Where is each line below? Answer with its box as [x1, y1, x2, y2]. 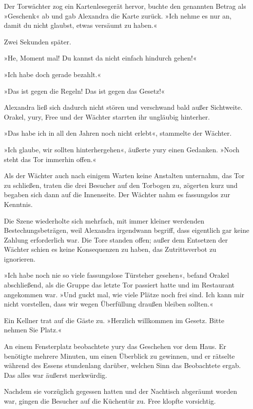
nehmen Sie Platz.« [4, 325, 62, 335]
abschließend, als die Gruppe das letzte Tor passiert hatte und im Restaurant [4, 280, 235, 290]
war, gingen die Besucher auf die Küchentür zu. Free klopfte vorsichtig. [4, 396, 216, 406]
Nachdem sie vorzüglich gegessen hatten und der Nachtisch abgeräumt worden [4, 386, 237, 396]
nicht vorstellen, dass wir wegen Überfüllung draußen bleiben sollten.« [4, 299, 214, 309]
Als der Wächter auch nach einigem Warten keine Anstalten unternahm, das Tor [4, 170, 245, 181]
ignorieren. [4, 253, 36, 264]
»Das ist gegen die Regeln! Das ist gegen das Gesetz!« [4, 85, 165, 96]
